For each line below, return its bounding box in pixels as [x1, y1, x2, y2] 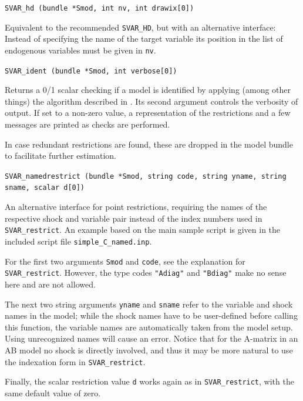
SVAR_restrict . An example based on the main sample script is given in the [5, 223, 281, 236]
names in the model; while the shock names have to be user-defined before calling [5, 309, 298, 322]
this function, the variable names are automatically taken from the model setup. [5, 320, 293, 333]
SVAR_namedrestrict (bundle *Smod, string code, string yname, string [5, 172, 287, 181]
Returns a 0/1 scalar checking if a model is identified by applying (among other [5, 83, 291, 96]
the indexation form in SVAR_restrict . [5, 355, 146, 367]
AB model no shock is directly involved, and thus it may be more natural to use [5, 343, 293, 356]
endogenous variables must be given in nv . [5, 44, 156, 56]
